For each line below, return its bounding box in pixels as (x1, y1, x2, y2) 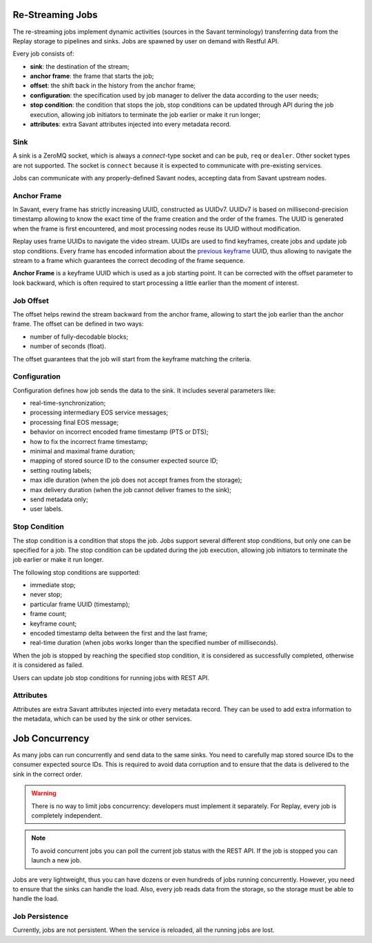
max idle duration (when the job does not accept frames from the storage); (30, 476, 242, 485)
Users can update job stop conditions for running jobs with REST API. (12, 673, 209, 681)
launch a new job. (31, 856, 82, 865)
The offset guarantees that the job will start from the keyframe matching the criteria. (12, 354, 251, 363)
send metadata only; (30, 495, 89, 503)
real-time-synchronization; (30, 399, 106, 407)
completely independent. (31, 811, 103, 819)
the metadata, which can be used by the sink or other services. (12, 714, 192, 723)
